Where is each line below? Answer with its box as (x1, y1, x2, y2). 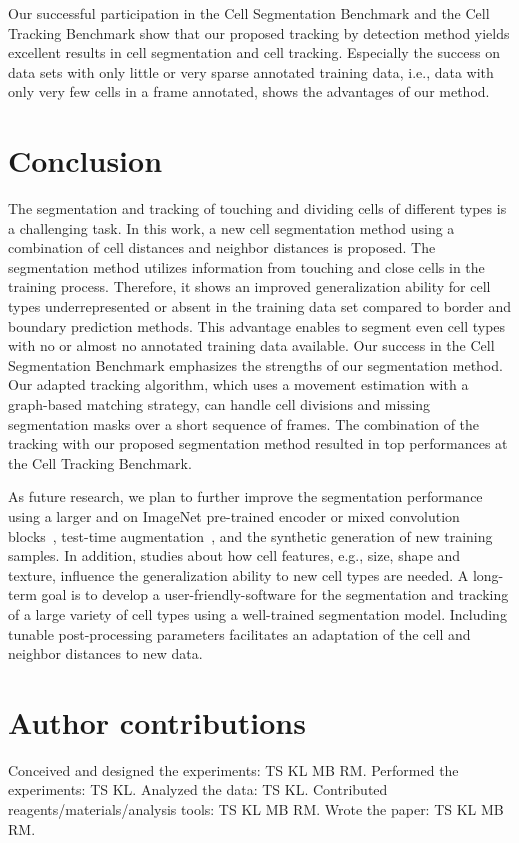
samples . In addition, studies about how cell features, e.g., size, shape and (8, 545, 461, 566)
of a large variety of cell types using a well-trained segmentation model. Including (8, 603, 507, 624)
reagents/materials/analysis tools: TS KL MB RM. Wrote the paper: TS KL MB (8, 799, 504, 820)
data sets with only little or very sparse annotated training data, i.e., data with (8, 61, 494, 82)
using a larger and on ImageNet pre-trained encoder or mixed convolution (8, 506, 460, 526)
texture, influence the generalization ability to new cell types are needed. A (8, 564, 469, 585)
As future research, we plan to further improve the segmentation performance (8, 486, 483, 507)
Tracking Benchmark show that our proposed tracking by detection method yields (8, 22, 510, 43)
